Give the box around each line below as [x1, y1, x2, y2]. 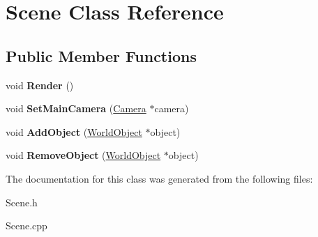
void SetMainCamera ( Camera [6, 101, 146, 116]
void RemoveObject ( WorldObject [6, 148, 161, 162]
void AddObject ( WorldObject [6, 124, 142, 139]
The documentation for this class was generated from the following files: [6, 171, 313, 185]
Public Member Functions [6, 45, 197, 66]
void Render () [6, 77, 74, 92]
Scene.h [6, 194, 38, 209]
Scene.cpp [6, 218, 47, 233]
